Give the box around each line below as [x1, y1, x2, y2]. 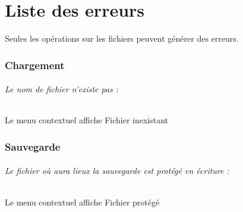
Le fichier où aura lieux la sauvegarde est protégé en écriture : [5, 164, 229, 177]
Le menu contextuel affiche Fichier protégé [5, 195, 160, 208]
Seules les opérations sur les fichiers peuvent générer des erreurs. [5, 32, 239, 45]
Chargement [5, 57, 65, 72]
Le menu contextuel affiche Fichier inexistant [5, 114, 169, 126]
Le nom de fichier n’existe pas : [5, 83, 119, 95]
